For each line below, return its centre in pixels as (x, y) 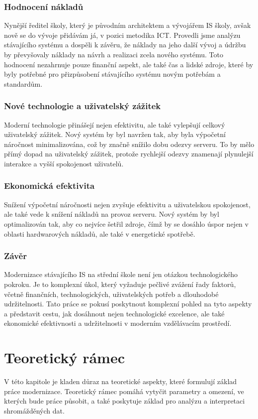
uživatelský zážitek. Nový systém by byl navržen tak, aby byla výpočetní (115, 134)
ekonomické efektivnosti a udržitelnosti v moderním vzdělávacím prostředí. (118, 323)
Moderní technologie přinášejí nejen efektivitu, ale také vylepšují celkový (115, 124)
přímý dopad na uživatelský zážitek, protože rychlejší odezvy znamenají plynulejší (129, 154)
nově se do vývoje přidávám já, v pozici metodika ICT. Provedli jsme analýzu (122, 35)
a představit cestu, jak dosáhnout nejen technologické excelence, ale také (114, 313)
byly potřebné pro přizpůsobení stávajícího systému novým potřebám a (112, 74)
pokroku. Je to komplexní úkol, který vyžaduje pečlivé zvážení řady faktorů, (120, 284)
